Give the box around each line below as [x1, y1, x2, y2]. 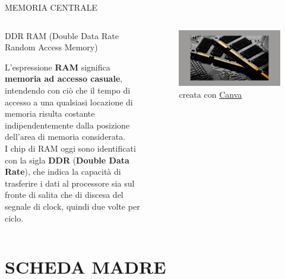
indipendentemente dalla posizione [5, 118, 130, 131]
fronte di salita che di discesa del [5, 188, 123, 201]
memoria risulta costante [5, 107, 95, 120]
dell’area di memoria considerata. [5, 130, 126, 143]
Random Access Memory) [5, 41, 98, 53]
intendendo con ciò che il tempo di [5, 84, 131, 96]
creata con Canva [179, 88, 242, 100]
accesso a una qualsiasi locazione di [5, 95, 133, 108]
